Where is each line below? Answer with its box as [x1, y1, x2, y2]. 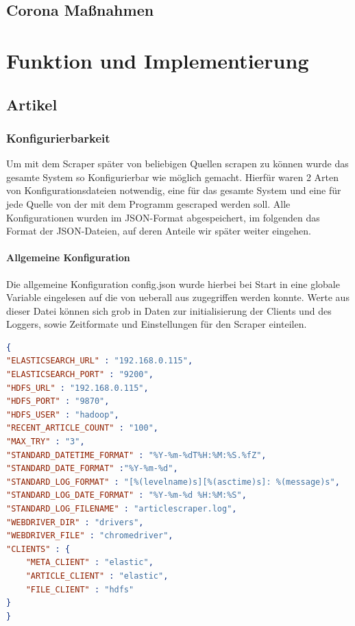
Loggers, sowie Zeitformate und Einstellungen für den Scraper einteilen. [6, 317, 307, 331]
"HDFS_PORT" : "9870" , [6, 396, 110, 407]
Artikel [6, 93, 58, 115]
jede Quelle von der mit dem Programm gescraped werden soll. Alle [6, 196, 291, 210]
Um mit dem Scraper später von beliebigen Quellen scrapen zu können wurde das [6, 156, 349, 171]
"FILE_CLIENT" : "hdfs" [25, 584, 134, 594]
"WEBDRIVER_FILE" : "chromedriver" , [6, 531, 173, 541]
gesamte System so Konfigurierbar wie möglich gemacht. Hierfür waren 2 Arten [6, 169, 339, 184]
